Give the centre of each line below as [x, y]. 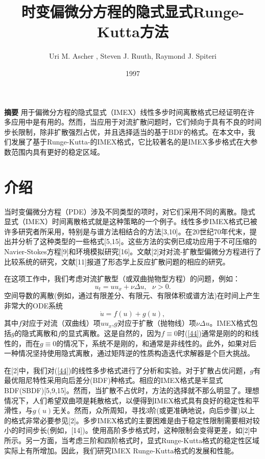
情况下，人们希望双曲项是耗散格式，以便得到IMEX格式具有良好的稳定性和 [128, 400]
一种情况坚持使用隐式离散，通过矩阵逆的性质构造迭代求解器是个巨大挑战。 [129, 353]
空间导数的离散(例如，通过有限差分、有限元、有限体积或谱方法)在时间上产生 [132, 295]
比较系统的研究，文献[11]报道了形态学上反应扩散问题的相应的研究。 [117, 261]
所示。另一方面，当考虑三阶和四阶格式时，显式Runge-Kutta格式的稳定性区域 [132, 440]
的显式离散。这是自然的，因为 [111, 333]
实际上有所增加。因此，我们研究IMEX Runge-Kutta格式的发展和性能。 [121, 450]
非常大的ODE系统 [34, 305]
